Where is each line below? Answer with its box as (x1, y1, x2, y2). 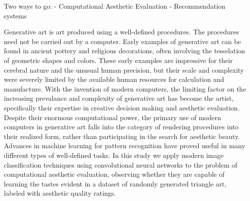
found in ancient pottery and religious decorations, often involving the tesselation (4, 46, 245, 56)
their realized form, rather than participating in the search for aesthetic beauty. (4, 131, 240, 141)
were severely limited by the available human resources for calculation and (4, 74, 224, 84)
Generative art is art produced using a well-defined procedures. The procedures (4, 27, 239, 37)
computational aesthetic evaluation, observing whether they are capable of (4, 169, 225, 179)
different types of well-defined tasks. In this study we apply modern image (4, 150, 224, 160)
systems (4, 10, 27, 20)
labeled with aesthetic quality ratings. (4, 188, 116, 198)
